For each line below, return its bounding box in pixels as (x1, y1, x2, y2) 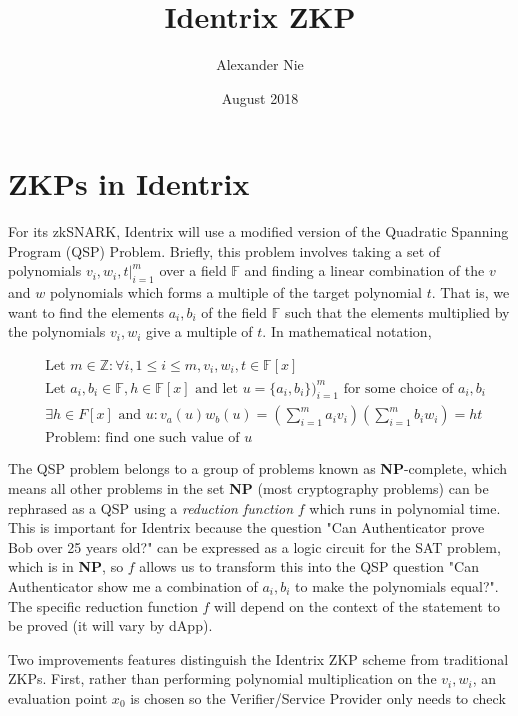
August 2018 (221, 87, 299, 108)
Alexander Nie (216, 54, 304, 75)
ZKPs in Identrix (8, 163, 250, 204)
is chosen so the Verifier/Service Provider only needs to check (130, 687, 506, 708)
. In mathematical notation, (262, 321, 432, 342)
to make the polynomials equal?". (295, 576, 499, 596)
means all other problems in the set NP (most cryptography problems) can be (8, 478, 489, 499)
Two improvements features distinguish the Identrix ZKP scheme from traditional (8, 648, 509, 669)
